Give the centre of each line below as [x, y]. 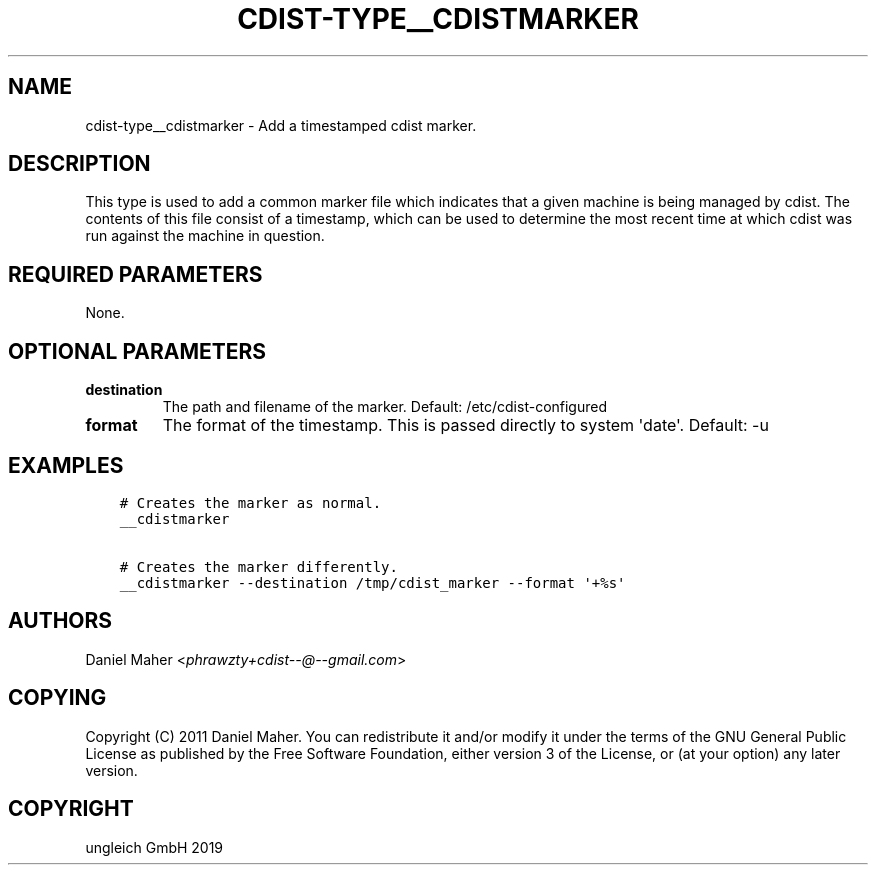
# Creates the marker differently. [258, 566]
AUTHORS [60, 621]
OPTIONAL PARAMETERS [137, 351]
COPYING [57, 698]
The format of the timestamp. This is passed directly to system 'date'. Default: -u [465, 425]
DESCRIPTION [79, 164]
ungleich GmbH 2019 [154, 847]
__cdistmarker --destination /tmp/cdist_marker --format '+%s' [372, 582]
